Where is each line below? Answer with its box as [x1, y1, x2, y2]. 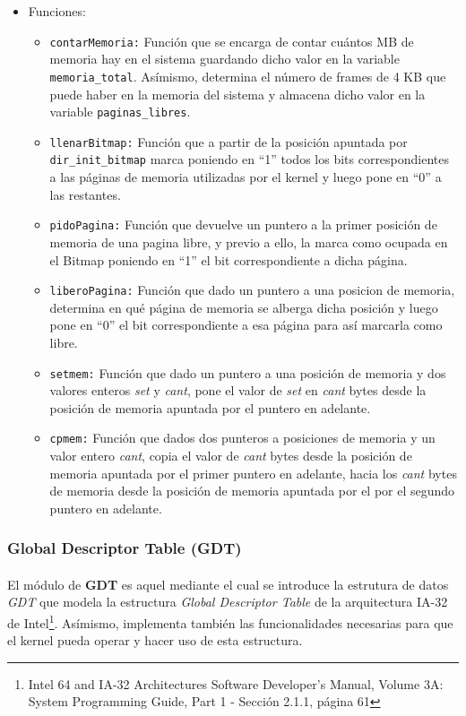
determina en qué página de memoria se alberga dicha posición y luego [49, 298, 438, 316]
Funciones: [28, 2, 86, 20]
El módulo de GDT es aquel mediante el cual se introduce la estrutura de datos [7, 574, 449, 593]
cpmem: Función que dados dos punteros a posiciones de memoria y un [49, 428, 436, 447]
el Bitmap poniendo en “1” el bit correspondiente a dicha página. [49, 250, 408, 269]
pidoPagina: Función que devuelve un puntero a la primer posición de [49, 215, 437, 234]
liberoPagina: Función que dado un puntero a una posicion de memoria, [49, 280, 455, 299]
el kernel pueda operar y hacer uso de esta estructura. [7, 631, 303, 650]
